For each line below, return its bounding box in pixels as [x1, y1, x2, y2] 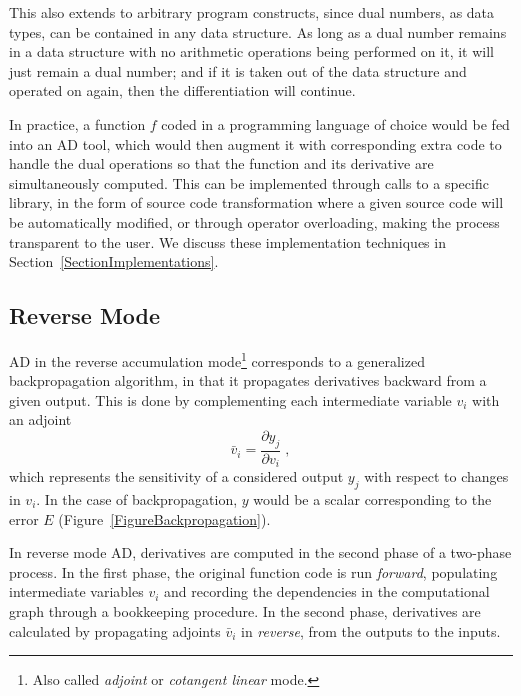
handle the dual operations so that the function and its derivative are [9, 153, 434, 174]
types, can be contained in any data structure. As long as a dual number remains [9, 21, 507, 42]
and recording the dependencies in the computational [164, 581, 490, 602]
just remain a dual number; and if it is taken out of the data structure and [9, 60, 467, 81]
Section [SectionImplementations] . [9, 251, 219, 272]
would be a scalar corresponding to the [253, 489, 492, 510]
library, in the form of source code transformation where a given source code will [9, 192, 504, 213]
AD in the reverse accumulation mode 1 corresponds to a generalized [9, 347, 425, 371]
